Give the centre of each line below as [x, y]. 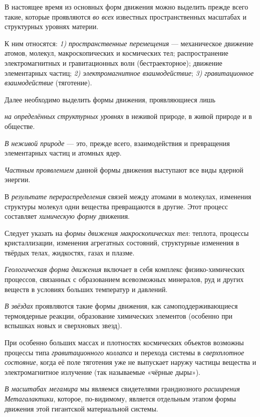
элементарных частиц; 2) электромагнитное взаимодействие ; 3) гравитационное [129, 73]
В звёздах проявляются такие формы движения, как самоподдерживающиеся [121, 306]
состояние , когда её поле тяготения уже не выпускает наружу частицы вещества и [131, 362]
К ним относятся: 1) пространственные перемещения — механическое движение [129, 43]
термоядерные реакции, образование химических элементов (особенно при [119, 315]
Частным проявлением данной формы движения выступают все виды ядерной [124, 169]
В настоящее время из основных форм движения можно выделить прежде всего [126, 7]
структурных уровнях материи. [52, 26]
